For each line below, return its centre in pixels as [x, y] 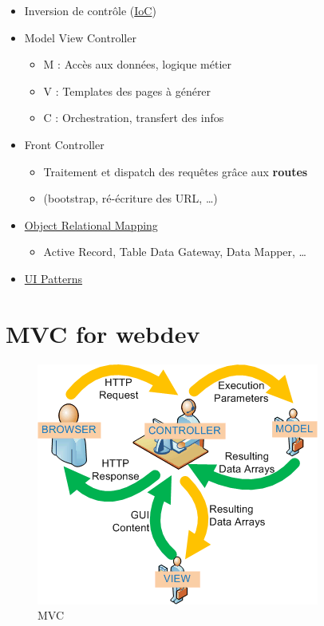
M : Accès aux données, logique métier [138, 64]
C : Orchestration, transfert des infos [134, 118]
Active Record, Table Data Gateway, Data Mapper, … [175, 252]
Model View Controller [80, 37]
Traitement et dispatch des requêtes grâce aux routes [176, 171]
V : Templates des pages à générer [127, 91]
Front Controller [64, 144]
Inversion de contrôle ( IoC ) [90, 10]
